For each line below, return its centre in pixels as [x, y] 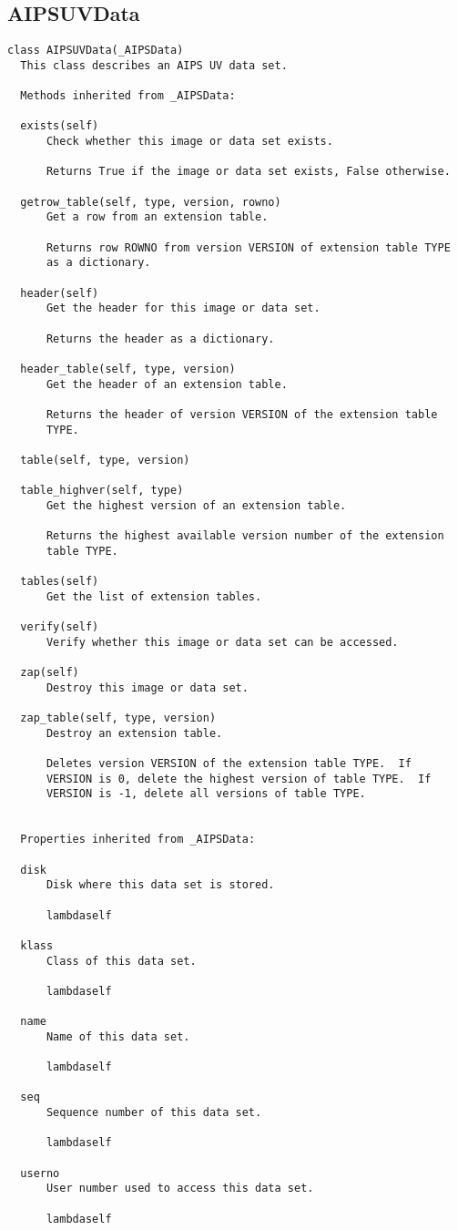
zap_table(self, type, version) [118, 718]
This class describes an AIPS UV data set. [154, 65]
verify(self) [60, 627]
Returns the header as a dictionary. [160, 338]
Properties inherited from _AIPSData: [138, 840]
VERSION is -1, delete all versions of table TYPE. [206, 794]
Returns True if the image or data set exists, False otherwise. [248, 172]
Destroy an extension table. [134, 733]
